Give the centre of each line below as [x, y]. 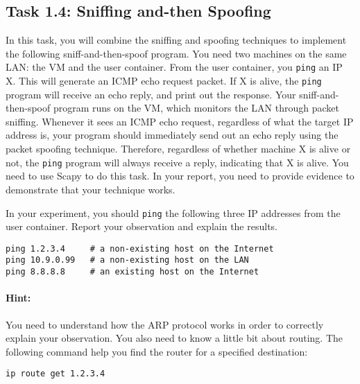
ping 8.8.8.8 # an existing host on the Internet [132, 272]
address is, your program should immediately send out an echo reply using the [172, 135]
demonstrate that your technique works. [91, 189]
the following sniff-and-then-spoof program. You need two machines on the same [176, 53]
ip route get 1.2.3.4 [55, 374]
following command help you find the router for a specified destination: [157, 351]
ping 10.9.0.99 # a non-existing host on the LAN [127, 260]
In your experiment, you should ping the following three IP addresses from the [173, 212]
